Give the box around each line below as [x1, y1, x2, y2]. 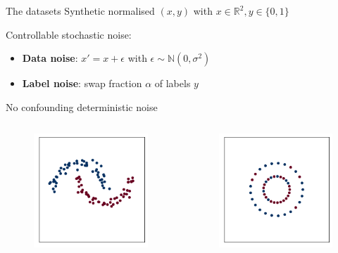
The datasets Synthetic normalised [6, 4, 155, 18]
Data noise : [22, 51, 78, 65]
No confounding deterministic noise [6, 99, 158, 114]
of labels [154, 76, 191, 91]
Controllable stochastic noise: [6, 27, 132, 41]
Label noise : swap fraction [22, 76, 142, 91]
